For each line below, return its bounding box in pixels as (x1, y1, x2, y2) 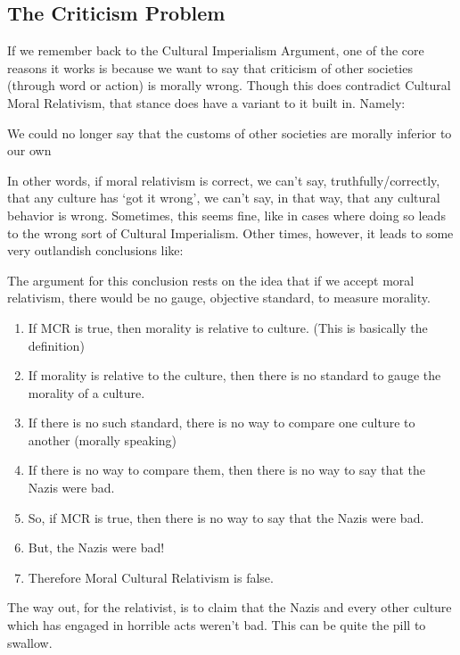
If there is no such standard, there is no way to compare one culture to (28, 413, 415, 432)
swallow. (7, 633, 53, 651)
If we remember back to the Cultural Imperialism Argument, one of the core (7, 41, 424, 60)
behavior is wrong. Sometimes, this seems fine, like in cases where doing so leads (7, 205, 446, 224)
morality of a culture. (28, 383, 145, 402)
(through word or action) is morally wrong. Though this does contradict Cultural (7, 76, 451, 95)
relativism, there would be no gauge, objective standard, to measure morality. (7, 288, 431, 307)
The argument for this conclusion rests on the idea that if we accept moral (7, 270, 415, 289)
